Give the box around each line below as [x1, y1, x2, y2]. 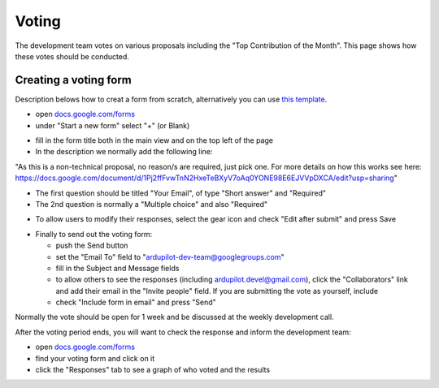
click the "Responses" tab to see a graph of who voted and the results [35, 365, 271, 375]
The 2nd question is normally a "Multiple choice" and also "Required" [35, 199, 268, 209]
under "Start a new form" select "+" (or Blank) [35, 120, 190, 130]
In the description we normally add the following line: [35, 147, 213, 157]
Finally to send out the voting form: [35, 229, 153, 239]
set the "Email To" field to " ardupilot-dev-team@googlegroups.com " [55, 252, 285, 261]
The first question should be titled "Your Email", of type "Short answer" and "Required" [35, 188, 327, 198]
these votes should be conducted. [15, 51, 130, 61]
